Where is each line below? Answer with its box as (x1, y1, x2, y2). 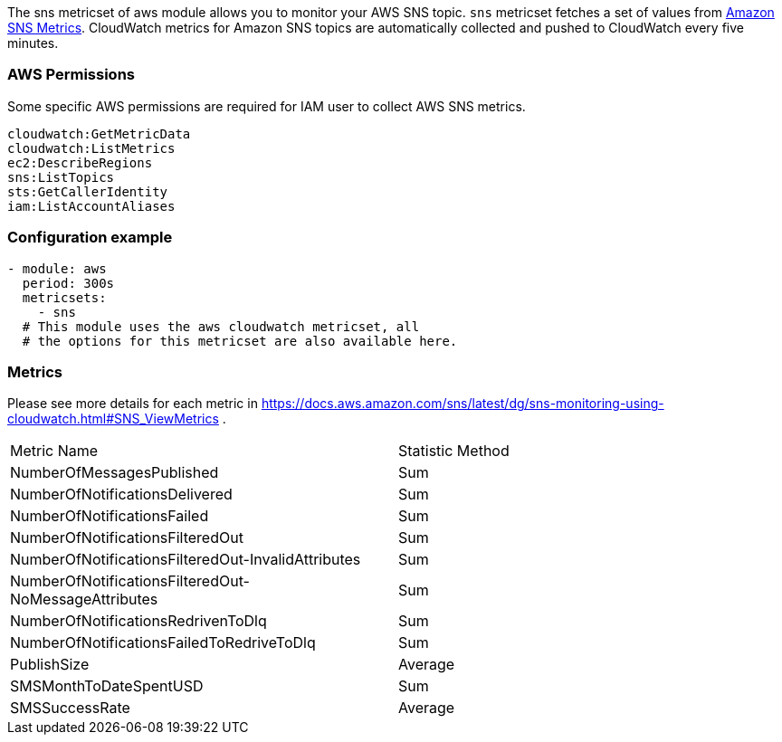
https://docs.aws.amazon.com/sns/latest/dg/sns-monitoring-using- (261, 395, 664, 412)
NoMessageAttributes (10, 590, 158, 609)
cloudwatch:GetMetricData (7, 126, 191, 141)
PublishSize (10, 655, 90, 674)
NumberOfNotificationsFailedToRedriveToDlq (10, 633, 316, 652)
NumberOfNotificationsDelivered (10, 485, 233, 504)
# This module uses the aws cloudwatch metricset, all (22, 319, 420, 334)
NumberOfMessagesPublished (10, 463, 219, 482)
